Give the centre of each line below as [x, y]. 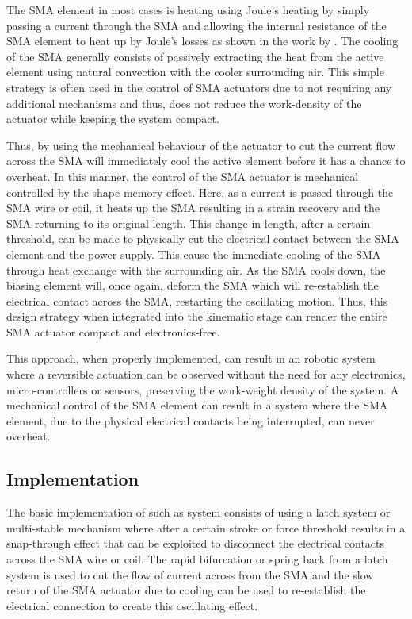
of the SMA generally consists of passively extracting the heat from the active [195, 56]
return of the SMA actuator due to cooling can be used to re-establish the [186, 590]
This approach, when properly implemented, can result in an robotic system [191, 358]
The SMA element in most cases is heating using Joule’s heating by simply [188, 10]
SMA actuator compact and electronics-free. [113, 331]
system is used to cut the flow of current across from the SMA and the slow [190, 574]
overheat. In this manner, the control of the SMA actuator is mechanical [183, 176]
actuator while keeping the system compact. [113, 119]
